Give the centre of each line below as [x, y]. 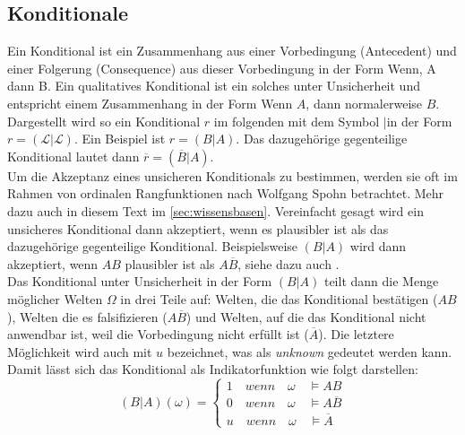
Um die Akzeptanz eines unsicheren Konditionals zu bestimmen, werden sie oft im [232, 175]
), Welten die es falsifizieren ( [87, 316]
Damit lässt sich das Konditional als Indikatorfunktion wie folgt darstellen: [213, 369]
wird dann [378, 246]
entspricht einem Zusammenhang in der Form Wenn [150, 103]
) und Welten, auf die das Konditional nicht [306, 316]
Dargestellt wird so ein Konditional [104, 121]
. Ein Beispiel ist [120, 139]
